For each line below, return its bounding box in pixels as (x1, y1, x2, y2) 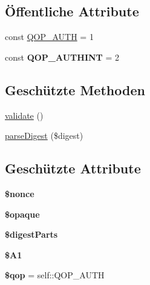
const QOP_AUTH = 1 (5, 30, 94, 43)
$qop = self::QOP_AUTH (5, 269, 105, 281)
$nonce (5, 187, 34, 199)
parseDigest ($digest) (5, 129, 83, 142)
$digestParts (5, 228, 58, 241)
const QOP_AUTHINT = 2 (5, 50, 120, 63)
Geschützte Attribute (5, 159, 141, 178)
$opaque (5, 207, 40, 220)
